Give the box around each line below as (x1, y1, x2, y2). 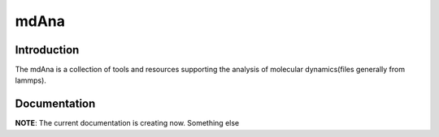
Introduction (15, 43, 80, 57)
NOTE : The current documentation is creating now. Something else (15, 118, 240, 128)
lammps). (15, 75, 46, 85)
